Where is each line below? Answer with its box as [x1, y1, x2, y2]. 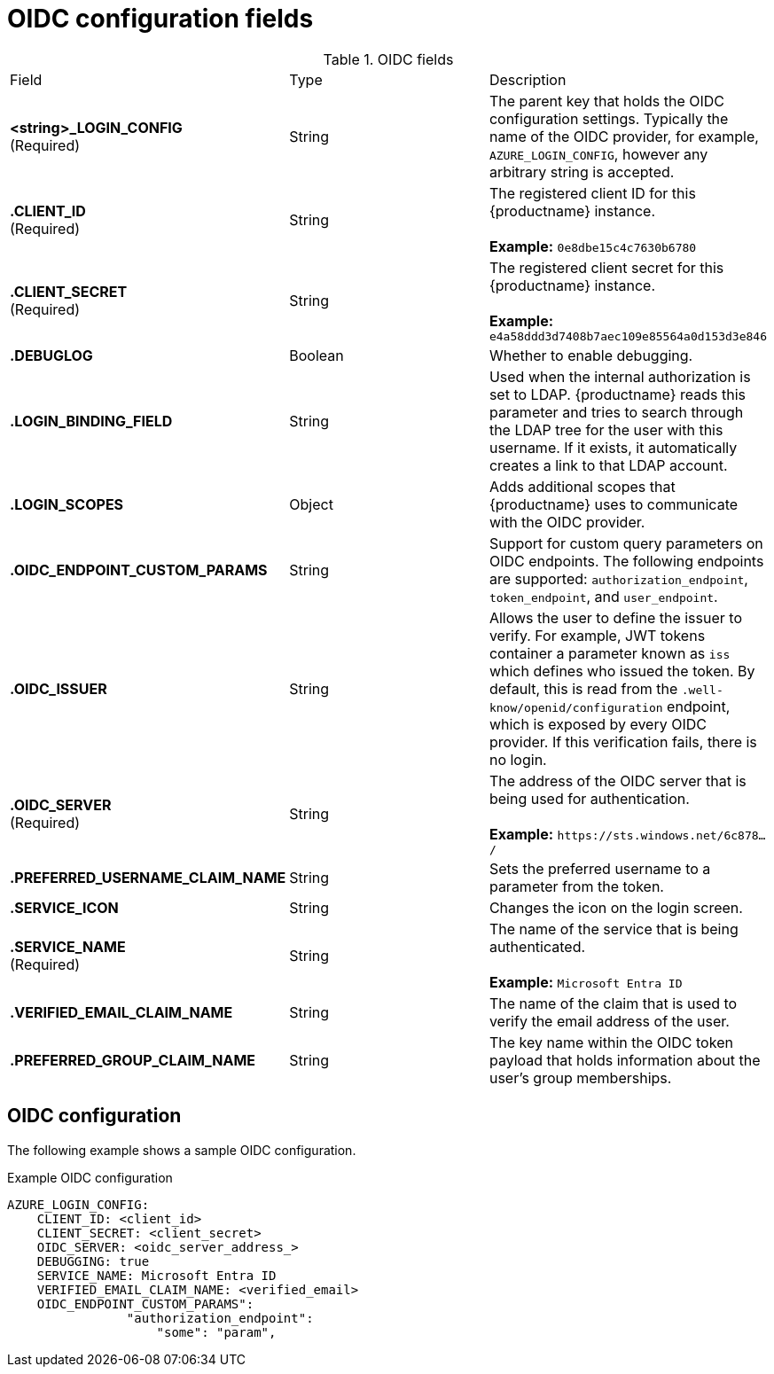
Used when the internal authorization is [489, 367, 751, 386]
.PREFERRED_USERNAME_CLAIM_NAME [10, 868, 286, 886]
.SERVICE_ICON [10, 898, 119, 917]
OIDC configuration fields [7, 4, 314, 34]
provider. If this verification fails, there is [489, 732, 757, 751]
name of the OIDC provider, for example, [489, 127, 759, 145]
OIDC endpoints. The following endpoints [489, 551, 764, 570]
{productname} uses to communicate [489, 495, 739, 513]
